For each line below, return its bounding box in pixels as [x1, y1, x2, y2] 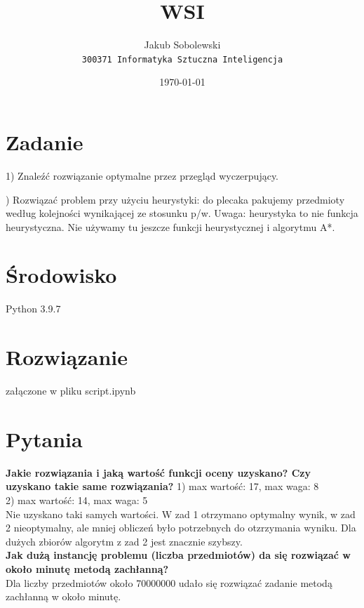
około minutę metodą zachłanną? [6, 562, 169, 576]
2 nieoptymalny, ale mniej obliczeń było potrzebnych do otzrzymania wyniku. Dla [6, 520, 356, 535]
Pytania [6, 424, 83, 453]
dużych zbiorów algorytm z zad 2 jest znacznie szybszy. [6, 534, 243, 548]
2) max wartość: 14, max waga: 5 [6, 493, 148, 508]
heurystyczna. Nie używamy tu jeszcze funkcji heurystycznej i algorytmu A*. [6, 219, 335, 234]
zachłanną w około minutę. [6, 589, 121, 604]
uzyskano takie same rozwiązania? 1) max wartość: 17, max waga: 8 [6, 479, 319, 494]
